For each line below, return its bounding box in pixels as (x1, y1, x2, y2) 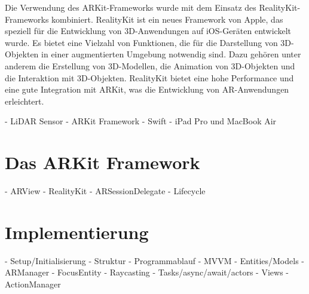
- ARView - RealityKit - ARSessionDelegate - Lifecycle (5, 185, 206, 197)
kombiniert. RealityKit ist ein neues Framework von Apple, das (51, 13, 283, 25)
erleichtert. (5, 94, 44, 107)
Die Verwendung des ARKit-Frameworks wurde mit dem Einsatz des (5, 1, 256, 13)
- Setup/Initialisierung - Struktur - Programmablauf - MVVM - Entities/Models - (5, 254, 304, 267)
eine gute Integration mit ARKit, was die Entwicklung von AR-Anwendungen (5, 83, 289, 96)
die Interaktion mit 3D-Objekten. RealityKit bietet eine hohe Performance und (5, 71, 294, 84)
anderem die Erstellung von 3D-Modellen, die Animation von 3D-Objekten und (5, 59, 295, 72)
